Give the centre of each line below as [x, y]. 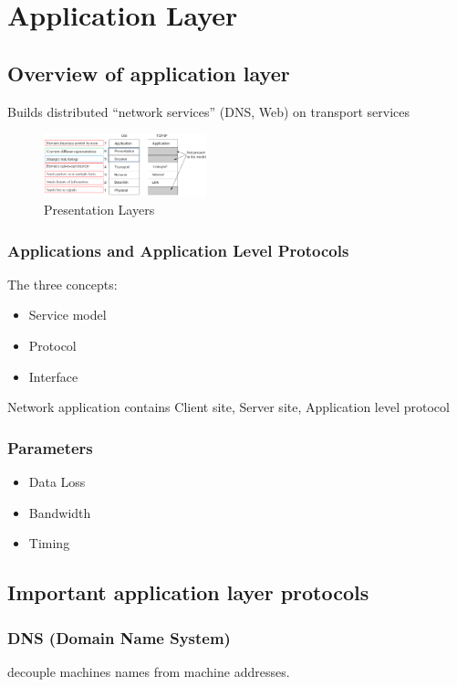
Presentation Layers [99, 210]
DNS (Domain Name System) [119, 637]
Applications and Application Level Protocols [178, 250]
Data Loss [57, 482]
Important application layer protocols [188, 592]
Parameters [50, 447]
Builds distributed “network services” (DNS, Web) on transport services [208, 111]
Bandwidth [60, 512]
